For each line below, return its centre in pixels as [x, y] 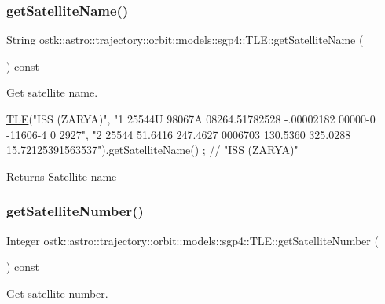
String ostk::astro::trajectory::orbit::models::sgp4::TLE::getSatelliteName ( [185, 40]
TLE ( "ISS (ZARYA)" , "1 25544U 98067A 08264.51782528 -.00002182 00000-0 [191, 119]
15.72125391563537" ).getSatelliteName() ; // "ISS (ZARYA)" [152, 150]
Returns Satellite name [62, 176]
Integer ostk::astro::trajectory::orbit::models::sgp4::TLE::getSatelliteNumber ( [192, 240]
